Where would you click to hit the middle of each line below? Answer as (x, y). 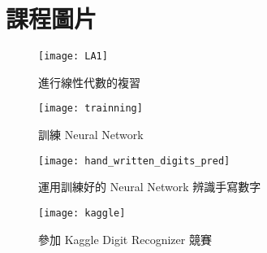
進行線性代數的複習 (89, 82)
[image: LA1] (73, 57)
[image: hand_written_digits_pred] (134, 161)
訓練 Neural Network (91, 135)
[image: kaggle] (82, 213)
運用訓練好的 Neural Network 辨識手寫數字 (150, 187)
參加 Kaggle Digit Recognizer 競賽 (125, 239)
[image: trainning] (90, 109)
